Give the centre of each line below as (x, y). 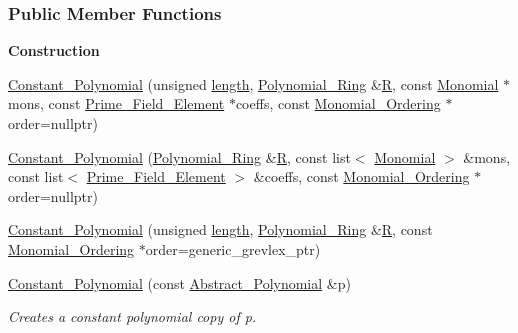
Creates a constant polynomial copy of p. (132, 316)
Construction (54, 50)
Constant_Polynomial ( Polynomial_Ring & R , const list (179, 156)
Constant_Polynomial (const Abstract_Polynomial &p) (179, 282)
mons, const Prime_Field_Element (116, 103)
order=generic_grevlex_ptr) (233, 248)
